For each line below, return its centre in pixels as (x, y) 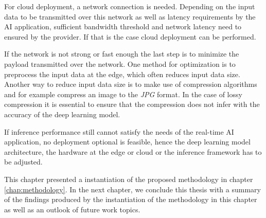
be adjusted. (23, 162)
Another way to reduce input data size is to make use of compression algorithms (131, 84)
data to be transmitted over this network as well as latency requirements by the (130, 16)
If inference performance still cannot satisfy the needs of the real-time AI (119, 131)
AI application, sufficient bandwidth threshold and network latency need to (123, 26)
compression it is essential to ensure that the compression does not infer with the (132, 104)
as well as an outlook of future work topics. (72, 209)
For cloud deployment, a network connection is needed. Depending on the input (130, 6)
